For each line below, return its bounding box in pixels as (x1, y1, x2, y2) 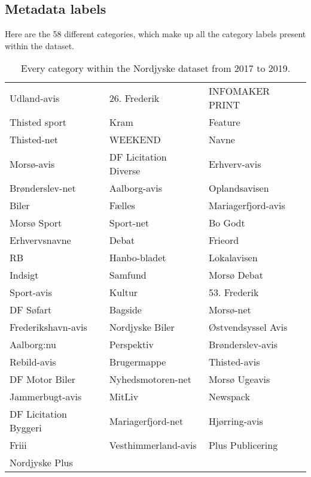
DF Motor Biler (10, 372, 76, 387)
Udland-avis (10, 90, 60, 105)
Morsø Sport (10, 216, 62, 230)
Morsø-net (208, 303, 251, 317)
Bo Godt (208, 216, 245, 230)
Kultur (109, 285, 138, 300)
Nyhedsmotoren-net (109, 372, 191, 387)
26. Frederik (109, 90, 160, 105)
